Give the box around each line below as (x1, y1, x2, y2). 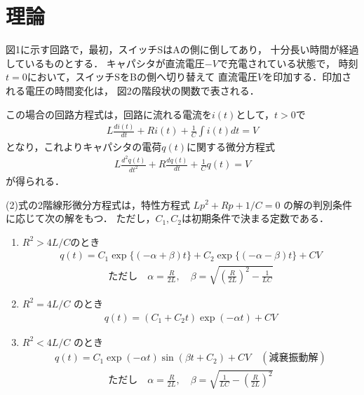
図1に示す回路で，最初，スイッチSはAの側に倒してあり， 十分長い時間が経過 (6, 42, 359, 57)
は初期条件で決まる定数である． (182, 211, 329, 226)
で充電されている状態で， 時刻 (217, 55, 358, 70)
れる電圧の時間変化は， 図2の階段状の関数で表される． (6, 83, 259, 97)
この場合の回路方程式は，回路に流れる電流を (6, 106, 212, 121)
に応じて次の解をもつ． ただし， (6, 211, 156, 226)
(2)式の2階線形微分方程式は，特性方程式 (6, 197, 190, 212)
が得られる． (6, 173, 65, 188)
